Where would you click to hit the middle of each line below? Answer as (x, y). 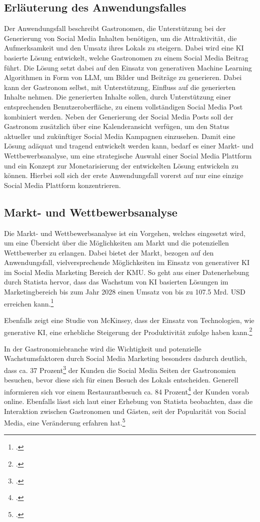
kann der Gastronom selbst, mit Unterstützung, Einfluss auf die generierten (120, 87)
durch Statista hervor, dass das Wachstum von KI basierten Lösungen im (116, 282)
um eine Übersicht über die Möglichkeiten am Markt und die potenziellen (116, 243)
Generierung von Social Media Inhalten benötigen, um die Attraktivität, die (120, 38)
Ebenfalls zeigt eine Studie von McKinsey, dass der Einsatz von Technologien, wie (129, 320)
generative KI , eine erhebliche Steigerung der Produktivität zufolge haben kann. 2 (128, 331)
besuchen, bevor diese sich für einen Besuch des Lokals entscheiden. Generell (121, 380)
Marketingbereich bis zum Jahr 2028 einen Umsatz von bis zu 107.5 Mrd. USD (125, 292)
